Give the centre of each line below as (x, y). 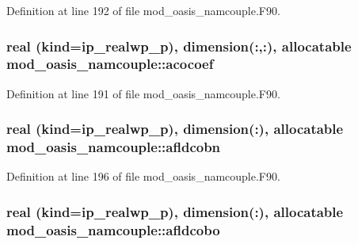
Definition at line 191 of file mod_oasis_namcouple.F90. (143, 93)
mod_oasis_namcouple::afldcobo (113, 229)
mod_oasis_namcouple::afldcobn (114, 147)
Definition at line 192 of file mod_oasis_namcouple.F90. (143, 10)
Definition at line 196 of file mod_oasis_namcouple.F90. (143, 176)
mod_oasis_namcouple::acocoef (110, 64)
